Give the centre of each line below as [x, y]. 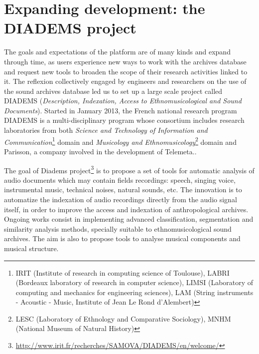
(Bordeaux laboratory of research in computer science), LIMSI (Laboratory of [134, 282]
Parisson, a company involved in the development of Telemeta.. [100, 151]
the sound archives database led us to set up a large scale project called [113, 91]
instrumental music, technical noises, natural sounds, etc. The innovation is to [123, 189]
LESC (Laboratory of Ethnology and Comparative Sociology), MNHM [123, 318]
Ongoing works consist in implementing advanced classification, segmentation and [129, 219]
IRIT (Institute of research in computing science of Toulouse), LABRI [123, 272]
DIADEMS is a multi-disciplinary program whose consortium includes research [124, 120]
